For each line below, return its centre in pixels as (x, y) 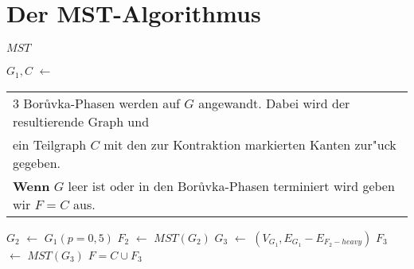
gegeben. (37, 162)
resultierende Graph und (81, 121)
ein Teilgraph (50, 144)
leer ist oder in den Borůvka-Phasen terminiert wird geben (231, 185)
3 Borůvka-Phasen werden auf (96, 103)
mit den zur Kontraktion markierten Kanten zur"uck (250, 144)
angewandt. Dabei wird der (274, 103)
